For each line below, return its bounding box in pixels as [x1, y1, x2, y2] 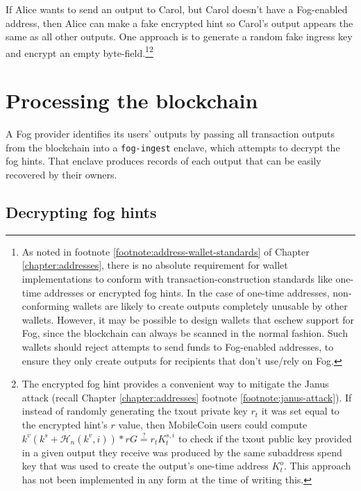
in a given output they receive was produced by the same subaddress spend [22, 444, 342, 459]
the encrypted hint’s [22, 417, 108, 431]
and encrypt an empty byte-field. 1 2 [6, 43, 153, 60]
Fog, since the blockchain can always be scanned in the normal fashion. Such [22, 326, 348, 340]
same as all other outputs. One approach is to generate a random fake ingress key [6, 29, 353, 44]
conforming [22, 299, 69, 313]
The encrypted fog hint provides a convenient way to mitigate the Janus [22, 376, 329, 391]
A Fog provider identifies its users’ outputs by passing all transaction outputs [6, 126, 335, 141]
